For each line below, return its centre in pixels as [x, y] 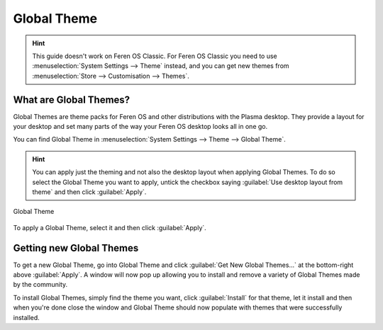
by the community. [40, 285]
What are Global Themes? [72, 99]
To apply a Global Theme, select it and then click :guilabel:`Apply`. [110, 227]
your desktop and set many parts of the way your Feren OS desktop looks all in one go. [140, 127]
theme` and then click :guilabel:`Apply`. [89, 192]
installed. [27, 317]
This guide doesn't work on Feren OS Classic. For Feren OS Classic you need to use [155, 56]
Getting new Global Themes [76, 248]
